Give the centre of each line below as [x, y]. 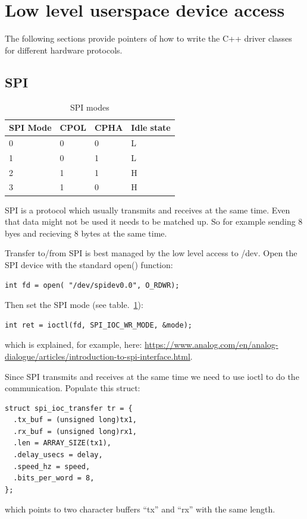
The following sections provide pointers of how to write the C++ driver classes [148, 38]
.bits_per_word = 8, [54, 478]
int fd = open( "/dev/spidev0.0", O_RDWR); [92, 285]
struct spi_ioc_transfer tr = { [69, 408]
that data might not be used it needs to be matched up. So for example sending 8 [154, 221]
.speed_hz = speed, [52, 466]
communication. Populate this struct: [73, 388]
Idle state [151, 128]
